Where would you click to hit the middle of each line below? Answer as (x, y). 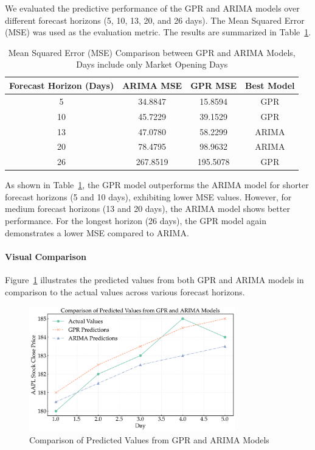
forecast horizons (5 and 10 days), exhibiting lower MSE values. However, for (148, 196)
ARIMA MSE (152, 85)
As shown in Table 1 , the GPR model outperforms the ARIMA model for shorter (157, 185)
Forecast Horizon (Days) (62, 85)
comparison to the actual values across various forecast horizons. (125, 291)
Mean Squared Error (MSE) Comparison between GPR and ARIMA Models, (152, 52)
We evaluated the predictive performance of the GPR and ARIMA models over (152, 8)
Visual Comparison (46, 256)
